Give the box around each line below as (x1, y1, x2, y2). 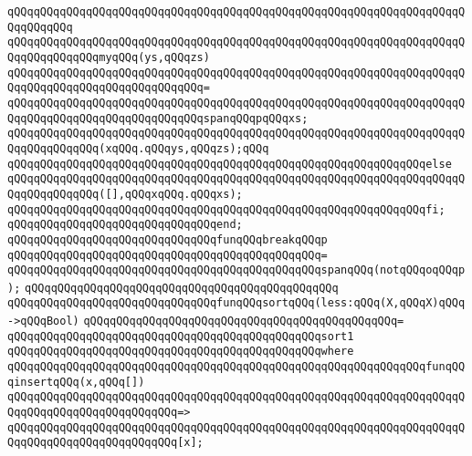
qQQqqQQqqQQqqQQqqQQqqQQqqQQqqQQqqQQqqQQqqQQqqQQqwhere (7, 345, 354, 358)
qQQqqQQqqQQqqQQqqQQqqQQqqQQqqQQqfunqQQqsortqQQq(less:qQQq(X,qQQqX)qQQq (7, 296, 466, 310)
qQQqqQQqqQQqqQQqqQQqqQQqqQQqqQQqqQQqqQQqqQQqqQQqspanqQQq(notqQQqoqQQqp (7, 264, 466, 277)
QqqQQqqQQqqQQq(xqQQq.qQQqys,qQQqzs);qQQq (7, 141, 269, 155)
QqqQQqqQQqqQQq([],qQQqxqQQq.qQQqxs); (7, 187, 243, 201)
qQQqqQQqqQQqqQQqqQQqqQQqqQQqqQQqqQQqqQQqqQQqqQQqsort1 (7, 329, 354, 343)
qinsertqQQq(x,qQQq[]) (7, 375, 145, 389)
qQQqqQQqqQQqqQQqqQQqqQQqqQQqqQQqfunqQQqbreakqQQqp (7, 233, 328, 246)
